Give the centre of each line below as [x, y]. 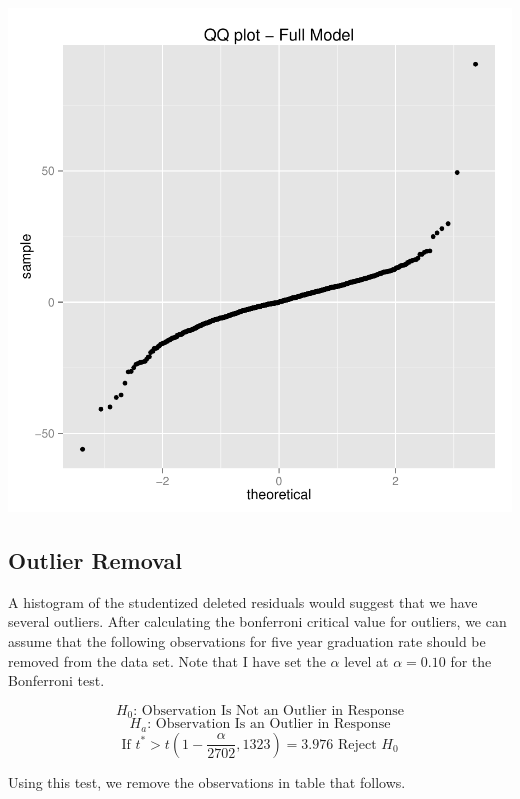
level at [366, 660]
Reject [357, 744]
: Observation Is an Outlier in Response [269, 724]
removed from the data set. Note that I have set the [167, 660]
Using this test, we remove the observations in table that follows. [207, 781]
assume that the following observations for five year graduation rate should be [247, 640]
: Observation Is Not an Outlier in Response [269, 710]
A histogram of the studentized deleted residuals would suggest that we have [243, 601]
